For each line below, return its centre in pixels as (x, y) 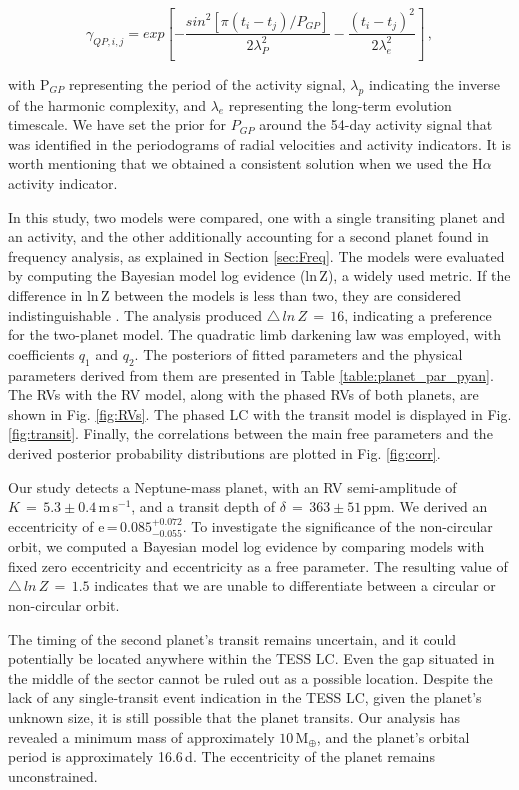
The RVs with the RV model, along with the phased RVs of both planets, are (243, 394)
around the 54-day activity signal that (376, 124)
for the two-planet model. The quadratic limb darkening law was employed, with (254, 334)
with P (29, 83)
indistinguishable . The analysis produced (135, 314)
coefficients (41, 353)
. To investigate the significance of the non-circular (337, 525)
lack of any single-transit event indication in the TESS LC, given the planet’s (245, 697)
